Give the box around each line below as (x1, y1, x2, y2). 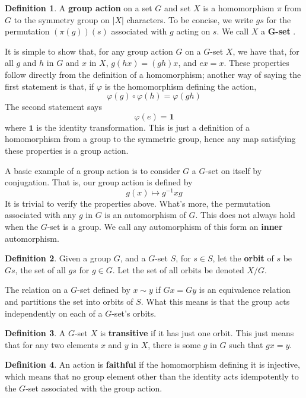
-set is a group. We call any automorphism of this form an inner (47, 220, 283, 232)
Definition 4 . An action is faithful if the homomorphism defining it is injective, (5, 358, 300, 371)
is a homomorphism (203, 2, 275, 14)
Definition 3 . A (5, 327, 66, 339)
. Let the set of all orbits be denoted (112, 263, 244, 276)
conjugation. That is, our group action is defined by (5, 176, 193, 188)
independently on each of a (5, 307, 103, 319)
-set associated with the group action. (26, 381, 162, 394)
